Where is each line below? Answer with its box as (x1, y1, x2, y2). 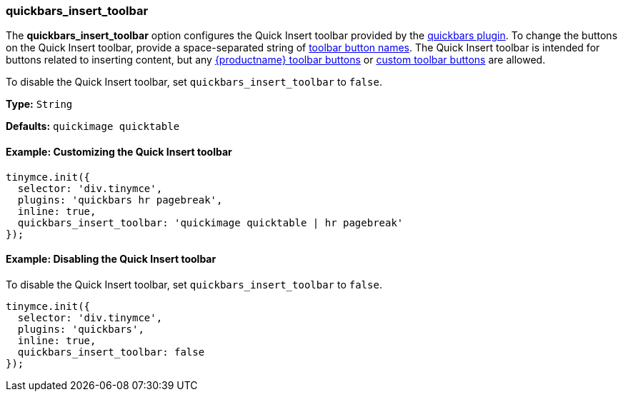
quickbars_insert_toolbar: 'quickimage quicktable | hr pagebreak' (17, 216, 404, 228)
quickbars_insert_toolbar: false (17, 346, 205, 358)
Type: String (6, 98, 73, 111)
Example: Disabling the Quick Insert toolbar (6, 253, 216, 266)
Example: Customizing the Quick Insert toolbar (6, 145, 232, 158)
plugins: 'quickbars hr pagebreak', (17, 194, 223, 206)
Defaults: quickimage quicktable (6, 120, 180, 133)
